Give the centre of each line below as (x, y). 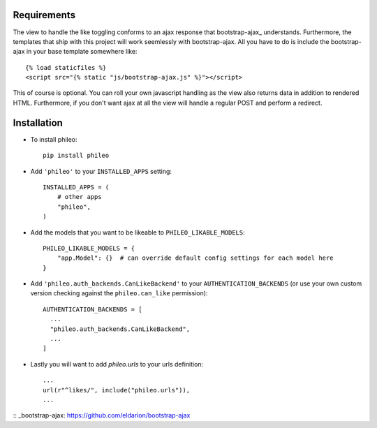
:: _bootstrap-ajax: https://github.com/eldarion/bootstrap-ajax (102, 415)
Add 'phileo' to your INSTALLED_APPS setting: (101, 171)
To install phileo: (54, 139)
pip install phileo (76, 156)
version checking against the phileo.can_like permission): (119, 293)
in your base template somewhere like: (82, 52)
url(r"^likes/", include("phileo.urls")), (117, 390)
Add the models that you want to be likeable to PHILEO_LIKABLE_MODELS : (138, 232)
